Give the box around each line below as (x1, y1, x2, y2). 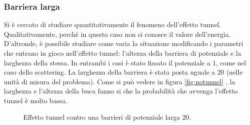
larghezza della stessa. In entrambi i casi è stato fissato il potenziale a (4, 57, 210, 67)
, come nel (216, 57, 246, 67)
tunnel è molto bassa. (4, 95, 67, 105)
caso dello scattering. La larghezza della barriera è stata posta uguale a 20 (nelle (4, 67, 243, 77)
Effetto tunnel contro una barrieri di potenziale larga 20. (23, 111, 191, 122)
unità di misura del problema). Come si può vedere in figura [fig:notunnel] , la (4, 76, 235, 86)
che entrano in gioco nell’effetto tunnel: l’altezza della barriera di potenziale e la (4, 48, 241, 58)
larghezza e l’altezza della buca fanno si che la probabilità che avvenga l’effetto (4, 86, 238, 96)
